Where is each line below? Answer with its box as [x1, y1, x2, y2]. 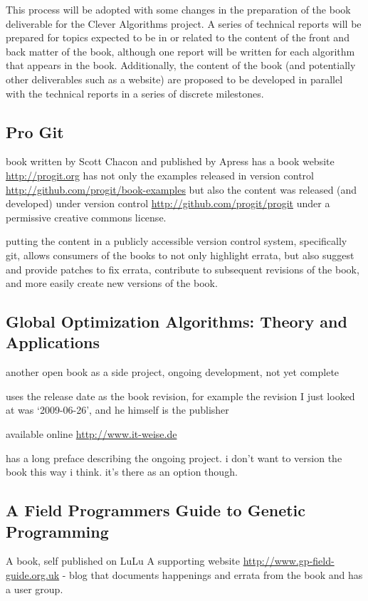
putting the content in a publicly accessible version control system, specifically [6, 234, 347, 249]
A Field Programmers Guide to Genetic [6, 499, 306, 521]
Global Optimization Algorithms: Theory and [6, 310, 347, 333]
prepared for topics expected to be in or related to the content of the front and [6, 30, 349, 45]
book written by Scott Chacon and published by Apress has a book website [6, 154, 335, 169]
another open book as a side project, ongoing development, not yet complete [6, 365, 340, 380]
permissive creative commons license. [6, 209, 167, 224]
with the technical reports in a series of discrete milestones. [6, 85, 264, 100]
